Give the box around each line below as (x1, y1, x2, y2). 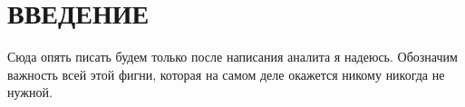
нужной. (7, 83, 53, 102)
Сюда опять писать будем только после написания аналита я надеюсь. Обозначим (7, 47, 458, 66)
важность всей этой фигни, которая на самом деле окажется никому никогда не (7, 64, 445, 83)
